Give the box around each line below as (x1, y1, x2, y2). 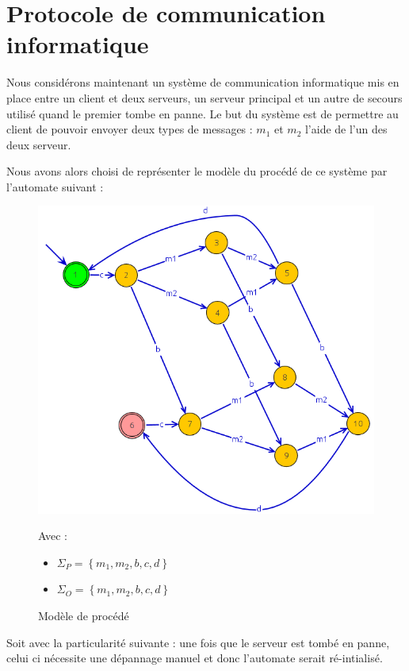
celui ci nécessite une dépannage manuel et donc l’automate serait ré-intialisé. (6, 650, 383, 666)
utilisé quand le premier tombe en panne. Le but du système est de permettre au (6, 105, 399, 121)
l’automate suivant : (6, 178, 104, 195)
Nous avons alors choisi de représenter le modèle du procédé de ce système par (6, 163, 388, 179)
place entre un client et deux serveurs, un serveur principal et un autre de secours (6, 89, 403, 106)
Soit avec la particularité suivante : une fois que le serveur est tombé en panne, (6, 634, 390, 650)
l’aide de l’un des (304, 121, 388, 137)
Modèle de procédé (38, 607, 129, 624)
